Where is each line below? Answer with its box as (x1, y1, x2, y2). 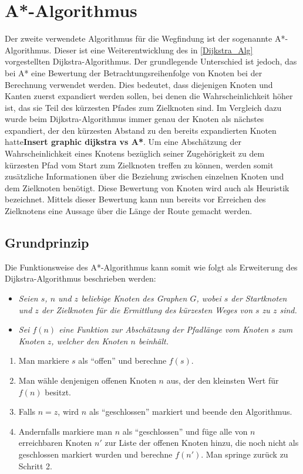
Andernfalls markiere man (18, 425, 113, 437)
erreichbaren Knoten (18, 436, 92, 449)
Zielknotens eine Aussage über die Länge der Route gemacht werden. (5, 205, 253, 217)
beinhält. (138, 334, 169, 347)
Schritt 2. (18, 459, 53, 472)
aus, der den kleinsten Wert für (166, 374, 279, 386)
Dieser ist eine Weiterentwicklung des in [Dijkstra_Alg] (54, 43, 253, 56)
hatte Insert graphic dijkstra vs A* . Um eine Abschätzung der (5, 136, 241, 148)
